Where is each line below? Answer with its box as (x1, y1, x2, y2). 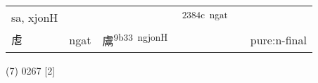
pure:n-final (250, 31, 307, 48)
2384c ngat (182, 8, 228, 21)
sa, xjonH (11, 8, 58, 25)
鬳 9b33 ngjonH (102, 30, 168, 49)
